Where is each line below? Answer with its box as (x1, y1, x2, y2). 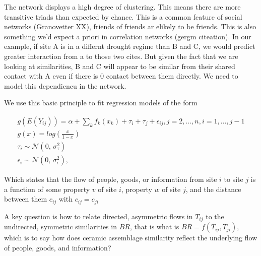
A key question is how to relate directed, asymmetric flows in (4, 211, 193, 221)
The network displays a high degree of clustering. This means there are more (4, 2, 241, 12)
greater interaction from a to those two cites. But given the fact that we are (4, 50, 238, 61)
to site (224, 174, 243, 184)
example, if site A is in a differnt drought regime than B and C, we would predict (4, 41, 255, 51)
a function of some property (4, 183, 90, 194)
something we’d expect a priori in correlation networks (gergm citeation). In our (4, 31, 251, 41)
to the (206, 211, 224, 221)
